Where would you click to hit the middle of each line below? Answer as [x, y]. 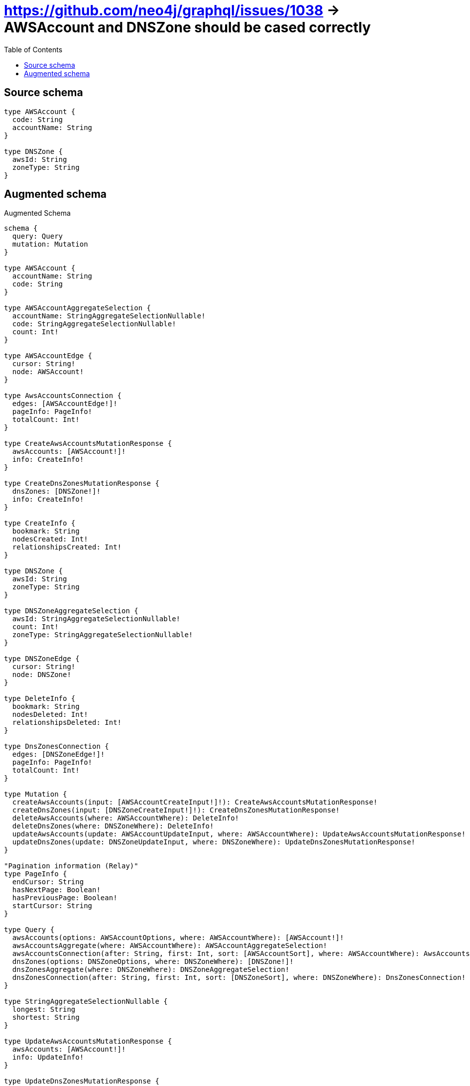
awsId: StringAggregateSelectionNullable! [96, 619]
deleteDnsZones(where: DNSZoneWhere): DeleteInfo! [113, 826]
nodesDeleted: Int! [50, 715]
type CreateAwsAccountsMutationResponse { [88, 444]
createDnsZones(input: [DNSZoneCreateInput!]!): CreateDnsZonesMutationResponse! [176, 810]
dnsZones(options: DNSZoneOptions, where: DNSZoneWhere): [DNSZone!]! [153, 962]
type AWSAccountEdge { [48, 356]
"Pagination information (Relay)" [71, 866]
